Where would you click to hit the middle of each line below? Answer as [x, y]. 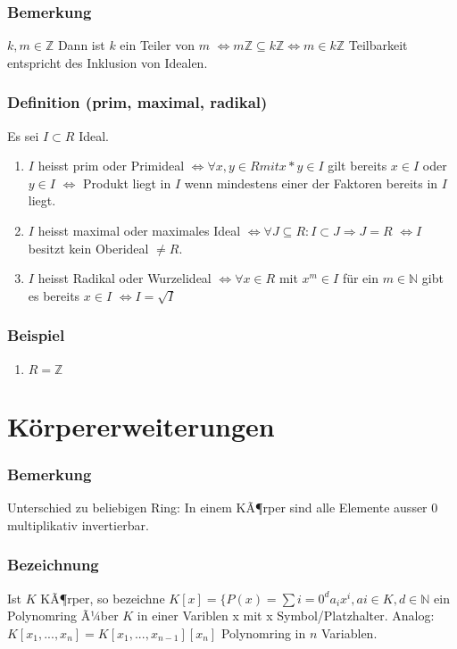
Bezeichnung [53, 565]
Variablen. [349, 632]
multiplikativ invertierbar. [78, 524]
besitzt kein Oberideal [88, 248]
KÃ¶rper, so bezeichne [103, 598]
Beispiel [36, 335]
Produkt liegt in [127, 183]
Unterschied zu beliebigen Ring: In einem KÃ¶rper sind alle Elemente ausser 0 [223, 508]
